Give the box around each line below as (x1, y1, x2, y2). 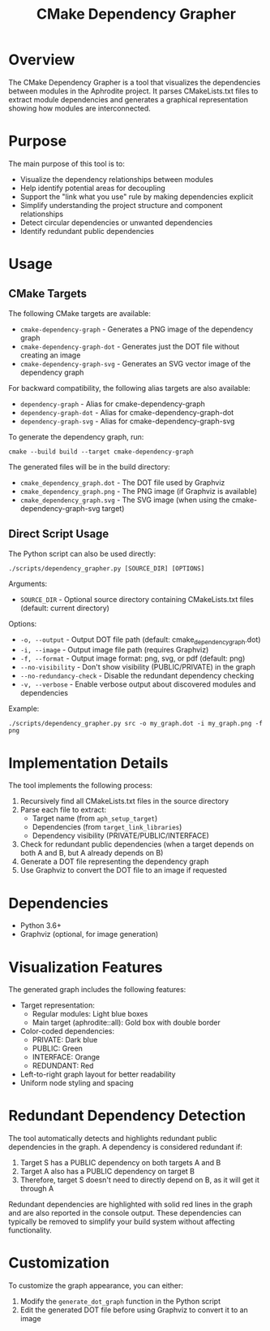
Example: (8, 704, 40, 713)
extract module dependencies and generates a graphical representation (8, 94, 249, 104)
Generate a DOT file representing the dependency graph (19, 856, 209, 866)
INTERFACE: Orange (32, 1052, 101, 1062)
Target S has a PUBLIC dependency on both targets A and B (19, 1158, 221, 1168)
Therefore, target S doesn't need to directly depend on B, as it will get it (19, 1175, 259, 1185)
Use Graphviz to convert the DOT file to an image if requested (19, 865, 227, 875)
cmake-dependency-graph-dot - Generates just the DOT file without (19, 341, 240, 351)
